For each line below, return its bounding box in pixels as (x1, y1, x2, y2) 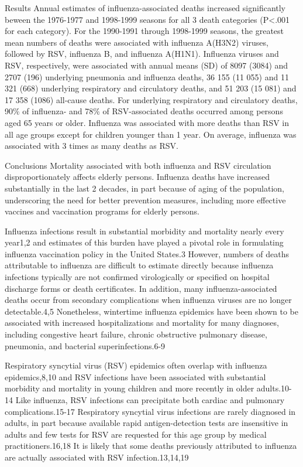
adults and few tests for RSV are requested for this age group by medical (5, 428, 267, 440)
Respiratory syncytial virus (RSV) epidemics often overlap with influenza (5, 359, 267, 371)
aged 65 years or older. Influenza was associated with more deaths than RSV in (5, 116, 290, 128)
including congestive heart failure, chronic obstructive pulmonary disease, (5, 328, 267, 340)
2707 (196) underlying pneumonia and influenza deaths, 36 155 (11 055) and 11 (5, 70, 289, 83)
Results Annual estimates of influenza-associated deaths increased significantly (5, 2, 286, 13)
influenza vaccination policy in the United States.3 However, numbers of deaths (5, 247, 290, 260)
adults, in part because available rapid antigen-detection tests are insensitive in (5, 417, 288, 429)
